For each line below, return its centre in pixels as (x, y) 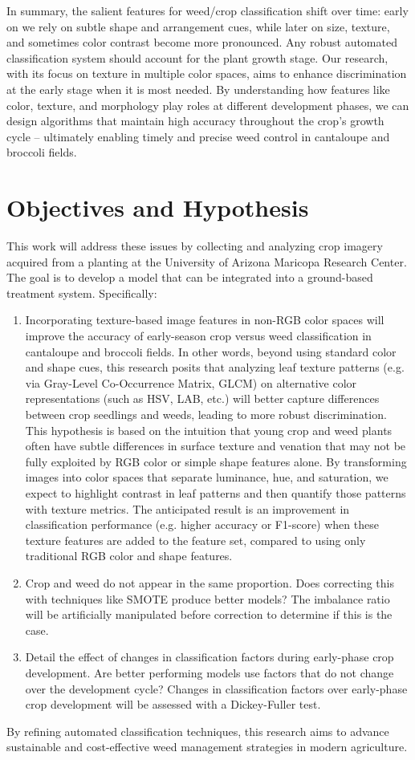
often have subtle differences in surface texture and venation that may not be (216, 446)
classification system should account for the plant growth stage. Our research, (197, 57)
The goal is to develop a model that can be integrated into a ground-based (190, 277)
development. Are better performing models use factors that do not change (210, 672)
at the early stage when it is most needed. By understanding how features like (198, 89)
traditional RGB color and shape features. (129, 556)
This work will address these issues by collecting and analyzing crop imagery (195, 246)
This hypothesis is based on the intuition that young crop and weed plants (209, 430)
